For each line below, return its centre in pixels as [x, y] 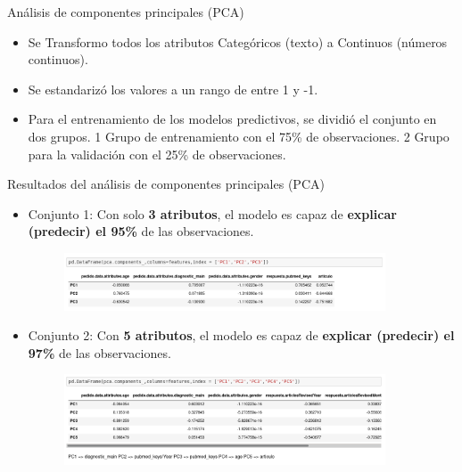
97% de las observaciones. [99, 352]
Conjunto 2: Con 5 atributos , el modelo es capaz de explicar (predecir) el [241, 335]
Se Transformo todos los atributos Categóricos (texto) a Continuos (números [238, 41]
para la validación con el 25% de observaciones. [157, 154]
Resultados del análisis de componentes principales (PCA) [166, 184]
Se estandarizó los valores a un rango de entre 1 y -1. [173, 89]
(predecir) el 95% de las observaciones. [141, 231]
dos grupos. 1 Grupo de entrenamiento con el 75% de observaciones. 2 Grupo [239, 136]
